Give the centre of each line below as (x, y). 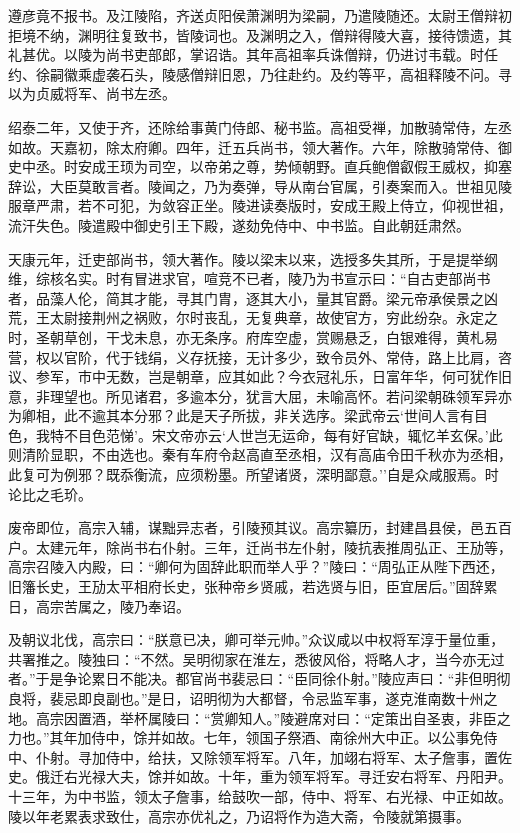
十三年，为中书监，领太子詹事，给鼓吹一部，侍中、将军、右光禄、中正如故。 (260, 795)
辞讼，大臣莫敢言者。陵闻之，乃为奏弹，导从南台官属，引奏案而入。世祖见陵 (260, 185)
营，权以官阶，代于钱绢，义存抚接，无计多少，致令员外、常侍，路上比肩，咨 (260, 356)
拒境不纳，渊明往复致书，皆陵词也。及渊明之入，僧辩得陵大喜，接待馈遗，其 (260, 34)
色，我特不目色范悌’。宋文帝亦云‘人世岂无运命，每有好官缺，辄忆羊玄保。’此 (255, 434)
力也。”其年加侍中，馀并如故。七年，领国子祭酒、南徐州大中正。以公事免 (246, 737)
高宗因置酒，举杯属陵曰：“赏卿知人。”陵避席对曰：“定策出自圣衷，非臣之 (273, 717)
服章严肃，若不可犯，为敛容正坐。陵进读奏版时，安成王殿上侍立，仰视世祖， (260, 205)
